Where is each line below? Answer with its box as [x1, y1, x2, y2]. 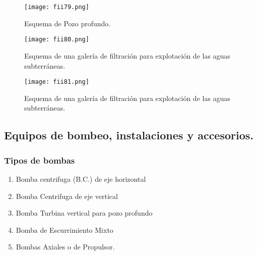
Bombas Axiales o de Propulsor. [16, 241, 115, 252]
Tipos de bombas [4, 154, 75, 166]
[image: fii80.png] [24, 36, 89, 43]
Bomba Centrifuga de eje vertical [16, 190, 118, 201]
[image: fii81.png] [24, 78, 89, 86]
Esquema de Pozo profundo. [24, 18, 111, 28]
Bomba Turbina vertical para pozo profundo [16, 208, 153, 218]
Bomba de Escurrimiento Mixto [16, 224, 113, 235]
